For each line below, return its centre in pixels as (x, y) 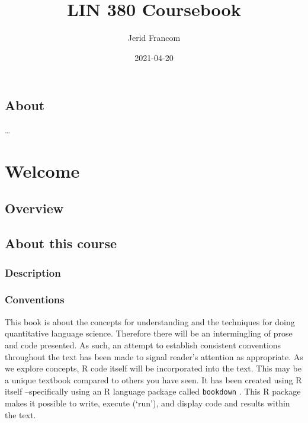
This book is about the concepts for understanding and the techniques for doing (150, 321)
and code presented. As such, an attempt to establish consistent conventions (143, 345)
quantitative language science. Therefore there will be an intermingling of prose (149, 333)
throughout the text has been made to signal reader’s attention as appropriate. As (154, 356)
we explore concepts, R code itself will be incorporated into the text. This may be (153, 368)
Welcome (42, 170)
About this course (61, 243)
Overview (34, 208)
